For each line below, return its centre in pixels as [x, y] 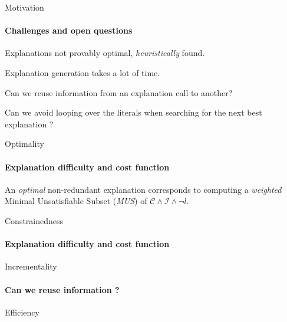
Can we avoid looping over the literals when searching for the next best [133, 112]
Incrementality [31, 266]
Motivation [24, 7]
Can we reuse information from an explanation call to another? [119, 92]
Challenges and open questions [69, 30]
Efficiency [22, 312]
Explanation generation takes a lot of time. [83, 72]
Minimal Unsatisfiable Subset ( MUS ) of [76, 201]
